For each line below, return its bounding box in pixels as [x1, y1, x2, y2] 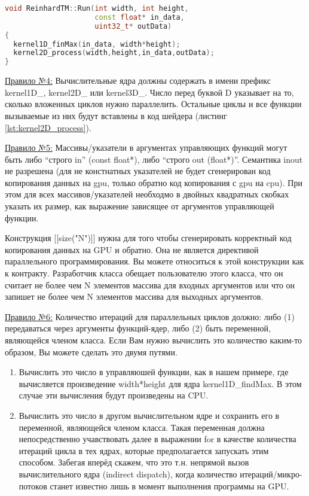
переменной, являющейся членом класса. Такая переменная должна [19, 421, 265, 433]
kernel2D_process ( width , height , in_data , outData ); [13, 48, 215, 57]
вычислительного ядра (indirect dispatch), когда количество [19, 467, 237, 480]
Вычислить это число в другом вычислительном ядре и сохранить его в [19, 409, 280, 421]
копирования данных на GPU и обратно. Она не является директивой [5, 243, 259, 255]
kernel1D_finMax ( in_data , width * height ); [13, 39, 180, 48]
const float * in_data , [94, 13, 185, 22]
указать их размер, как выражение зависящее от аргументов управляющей [5, 200, 274, 212]
